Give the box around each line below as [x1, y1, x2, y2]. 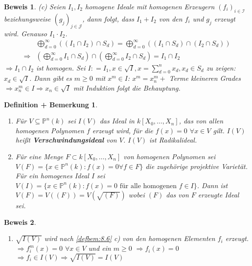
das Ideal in [99, 116, 135, 126]
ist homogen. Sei [36, 62, 86, 73]
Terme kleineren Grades [169, 73, 241, 83]
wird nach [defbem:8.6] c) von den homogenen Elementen [44, 233, 215, 243]
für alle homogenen [119, 182, 177, 190]
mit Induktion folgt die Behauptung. [73, 82, 181, 93]
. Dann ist [197, 180, 228, 190]
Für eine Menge [15, 151, 63, 161]
